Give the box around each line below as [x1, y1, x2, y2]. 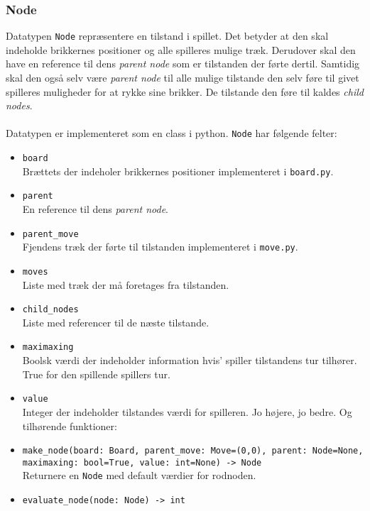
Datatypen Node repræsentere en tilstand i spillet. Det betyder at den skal [6, 28, 329, 43]
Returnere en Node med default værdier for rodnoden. [22, 468, 256, 483]
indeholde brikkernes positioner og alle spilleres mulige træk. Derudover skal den [6, 42, 356, 57]
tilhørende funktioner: [22, 418, 117, 433]
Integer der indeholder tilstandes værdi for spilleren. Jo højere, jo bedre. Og [22, 404, 352, 419]
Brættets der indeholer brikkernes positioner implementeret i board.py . [22, 163, 334, 178]
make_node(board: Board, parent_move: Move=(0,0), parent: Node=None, [22, 446, 364, 456]
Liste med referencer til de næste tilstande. [22, 314, 210, 329]
